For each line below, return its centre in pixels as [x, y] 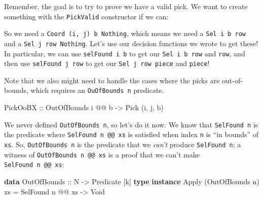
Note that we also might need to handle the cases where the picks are [112, 80]
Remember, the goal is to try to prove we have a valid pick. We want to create [126, 6]
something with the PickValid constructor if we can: [86, 16]
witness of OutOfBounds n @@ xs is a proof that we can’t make [102, 154]
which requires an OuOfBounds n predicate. [97, 90]
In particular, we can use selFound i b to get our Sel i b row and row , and [125, 53]
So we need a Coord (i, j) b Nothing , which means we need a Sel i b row [125, 33]
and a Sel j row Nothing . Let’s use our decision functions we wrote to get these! [131, 43]
